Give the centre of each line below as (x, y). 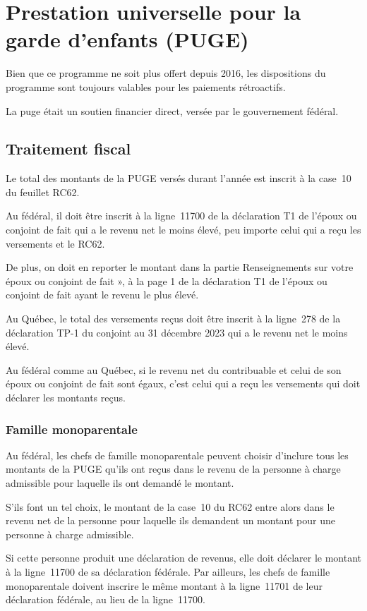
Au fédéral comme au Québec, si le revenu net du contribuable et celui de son (174, 369)
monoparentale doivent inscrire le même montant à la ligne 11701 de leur (164, 585)
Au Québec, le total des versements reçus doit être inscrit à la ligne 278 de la (173, 319)
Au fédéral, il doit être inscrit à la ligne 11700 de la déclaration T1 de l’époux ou (181, 216)
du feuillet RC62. (43, 192)
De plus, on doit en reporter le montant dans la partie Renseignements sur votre (180, 267)
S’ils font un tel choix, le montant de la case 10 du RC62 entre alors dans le (170, 506)
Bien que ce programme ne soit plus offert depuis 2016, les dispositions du (166, 73)
